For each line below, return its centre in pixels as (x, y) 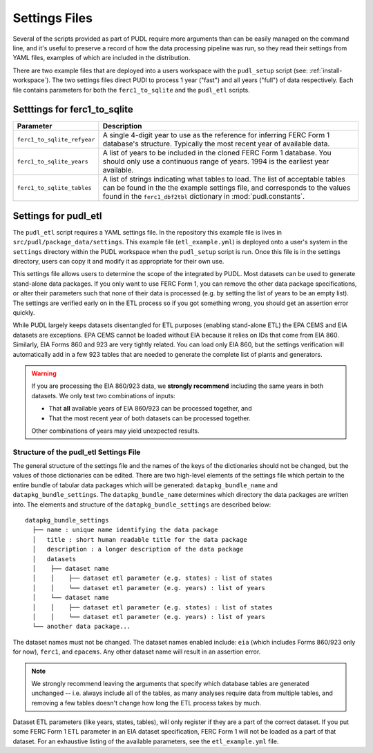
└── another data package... (82, 627)
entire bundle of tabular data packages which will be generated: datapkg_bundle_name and (145, 485)
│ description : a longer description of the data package (138, 549)
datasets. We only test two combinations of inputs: (103, 395)
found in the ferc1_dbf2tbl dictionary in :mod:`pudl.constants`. (204, 197)
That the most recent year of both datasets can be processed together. (150, 418)
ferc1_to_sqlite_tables (54, 187)
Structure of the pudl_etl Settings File (77, 452)
